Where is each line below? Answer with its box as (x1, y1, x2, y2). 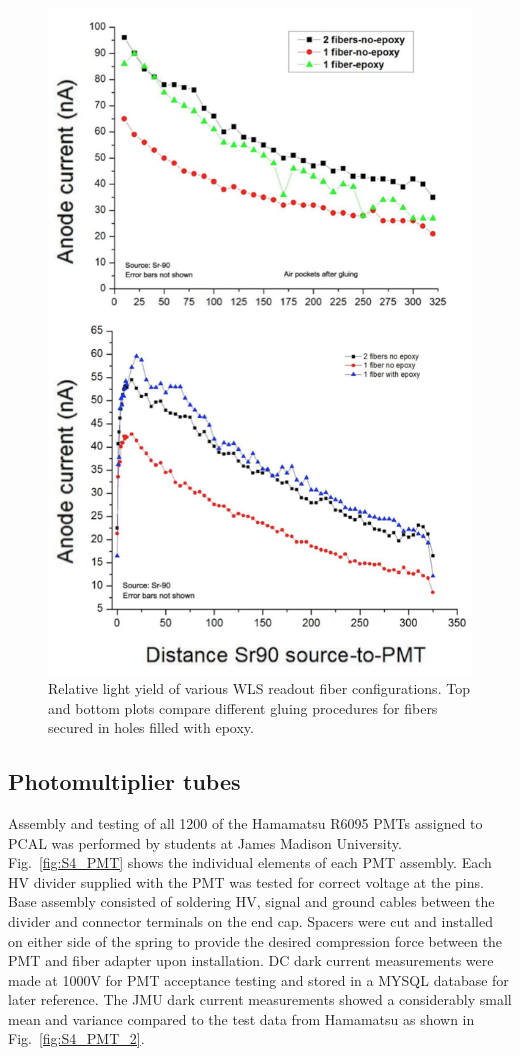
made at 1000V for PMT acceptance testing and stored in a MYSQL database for (8, 969, 509, 990)
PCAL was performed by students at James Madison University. (8, 832, 402, 853)
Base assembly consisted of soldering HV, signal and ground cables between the (8, 891, 495, 912)
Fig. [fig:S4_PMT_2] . (8, 1028, 145, 1049)
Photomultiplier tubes (8, 766, 241, 797)
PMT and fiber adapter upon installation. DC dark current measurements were (8, 950, 494, 971)
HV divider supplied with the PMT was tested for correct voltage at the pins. (8, 871, 484, 892)
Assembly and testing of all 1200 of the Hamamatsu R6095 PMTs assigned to (8, 812, 483, 833)
